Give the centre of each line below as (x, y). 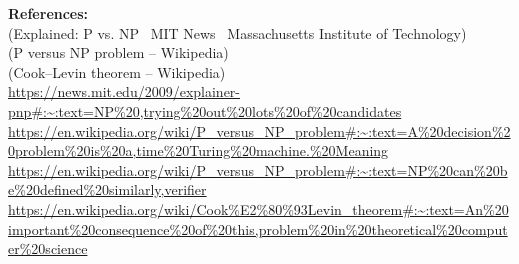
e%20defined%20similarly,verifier (107, 189)
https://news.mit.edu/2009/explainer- (124, 91)
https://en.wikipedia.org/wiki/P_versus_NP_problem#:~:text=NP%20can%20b (258, 169)
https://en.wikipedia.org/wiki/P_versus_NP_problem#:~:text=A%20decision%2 (259, 130)
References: (48, 13)
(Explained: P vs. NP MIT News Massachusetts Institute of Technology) (237, 32)
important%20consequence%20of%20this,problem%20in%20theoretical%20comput (258, 228)
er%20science (48, 248)
